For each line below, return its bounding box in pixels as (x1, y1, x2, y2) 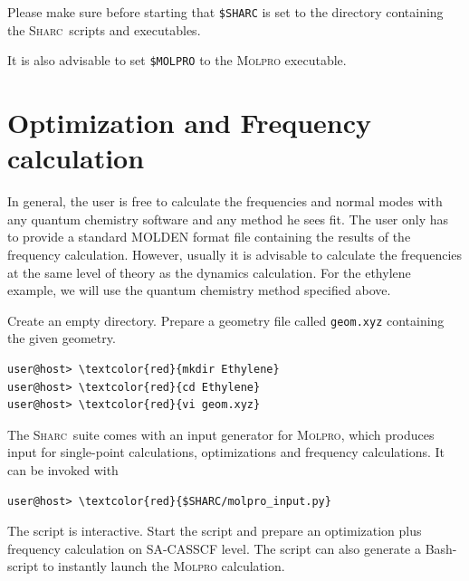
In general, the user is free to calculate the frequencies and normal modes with (7, 192, 443, 211)
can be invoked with (7, 461, 119, 479)
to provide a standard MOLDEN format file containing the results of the (7, 227, 411, 246)
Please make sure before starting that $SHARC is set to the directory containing (7, 3, 444, 21)
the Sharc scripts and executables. (7, 20, 201, 39)
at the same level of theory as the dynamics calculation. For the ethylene (7, 262, 411, 281)
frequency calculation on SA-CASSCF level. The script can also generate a (7, 538, 422, 557)
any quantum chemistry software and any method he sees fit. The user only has (7, 209, 449, 228)
